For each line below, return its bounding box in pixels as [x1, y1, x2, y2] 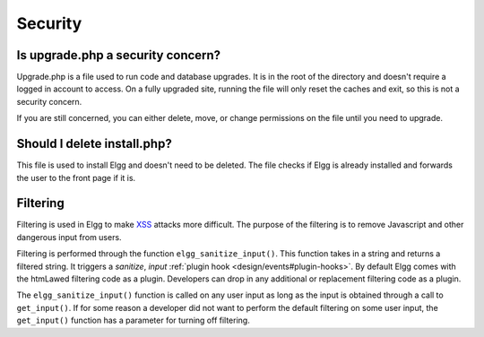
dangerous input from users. [16, 231, 122, 242]
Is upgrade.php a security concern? [16, 48, 221, 63]
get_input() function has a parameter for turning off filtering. [16, 315, 250, 326]
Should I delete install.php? [16, 136, 172, 151]
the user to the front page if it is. [16, 172, 136, 183]
